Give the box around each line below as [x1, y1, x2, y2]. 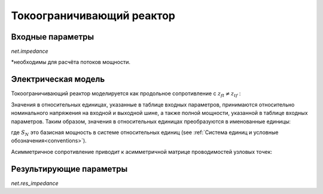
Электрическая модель [11, 74, 105, 84]
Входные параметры [11, 32, 95, 42]
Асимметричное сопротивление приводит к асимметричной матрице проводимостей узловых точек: [11, 148, 272, 155]
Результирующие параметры [11, 163, 128, 174]
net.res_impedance [11, 180, 59, 187]
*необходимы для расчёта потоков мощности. [11, 59, 131, 66]
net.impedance [11, 48, 48, 55]
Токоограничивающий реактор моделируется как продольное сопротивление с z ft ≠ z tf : [11, 90, 241, 99]
